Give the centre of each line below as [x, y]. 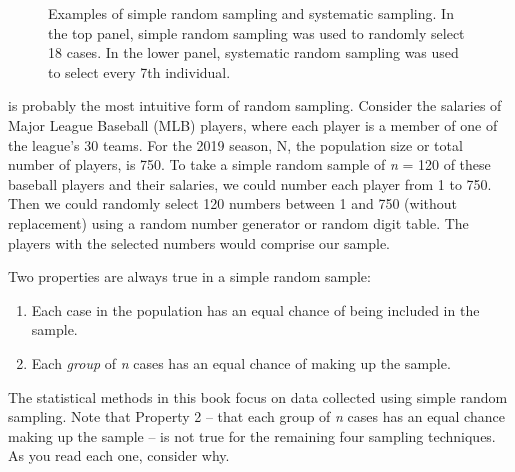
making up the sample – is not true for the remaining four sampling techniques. [252, 435]
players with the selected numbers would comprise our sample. [199, 242]
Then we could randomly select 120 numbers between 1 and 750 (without [232, 203]
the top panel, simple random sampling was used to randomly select [256, 32]
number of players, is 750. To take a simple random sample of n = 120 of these [249, 164]
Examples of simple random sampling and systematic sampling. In [251, 13]
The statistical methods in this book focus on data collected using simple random [258, 396]
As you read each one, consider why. [119, 455]
